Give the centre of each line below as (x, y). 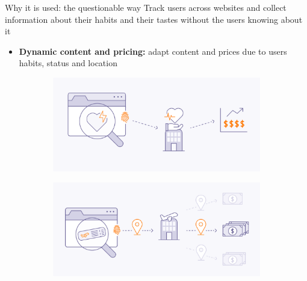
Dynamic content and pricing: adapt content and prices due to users (153, 51)
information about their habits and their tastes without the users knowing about (154, 19)
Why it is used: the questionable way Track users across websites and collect (146, 7)
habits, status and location (68, 63)
